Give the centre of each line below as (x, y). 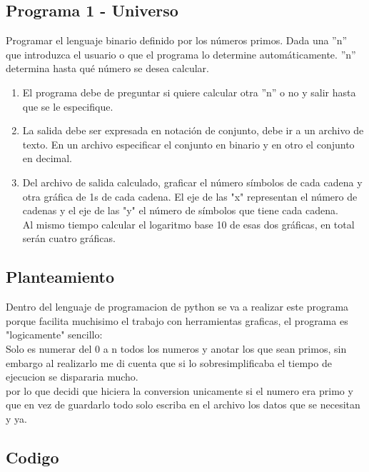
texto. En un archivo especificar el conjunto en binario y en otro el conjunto (188, 144)
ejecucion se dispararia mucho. (72, 377)
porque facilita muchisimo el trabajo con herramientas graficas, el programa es (177, 320)
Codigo (32, 457)
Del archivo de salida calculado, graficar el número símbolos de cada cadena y (192, 182)
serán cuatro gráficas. (69, 238)
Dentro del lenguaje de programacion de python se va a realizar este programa (177, 307)
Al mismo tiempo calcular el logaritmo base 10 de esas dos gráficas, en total (188, 224)
